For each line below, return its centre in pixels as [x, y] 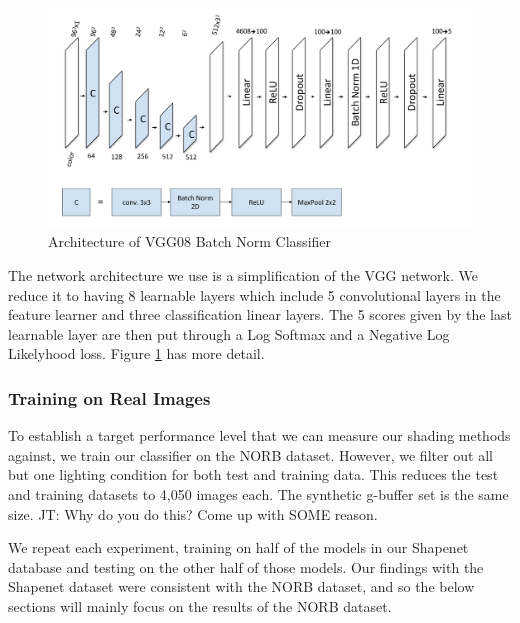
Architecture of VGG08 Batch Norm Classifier [190, 241]
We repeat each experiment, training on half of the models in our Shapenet [238, 547]
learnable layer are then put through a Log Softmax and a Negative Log [229, 333]
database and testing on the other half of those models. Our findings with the [246, 566]
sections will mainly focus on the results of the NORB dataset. [200, 605]
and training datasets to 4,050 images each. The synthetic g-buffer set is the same [258, 494]
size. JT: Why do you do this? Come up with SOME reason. [193, 513]
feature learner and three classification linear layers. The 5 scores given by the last [260, 314]
